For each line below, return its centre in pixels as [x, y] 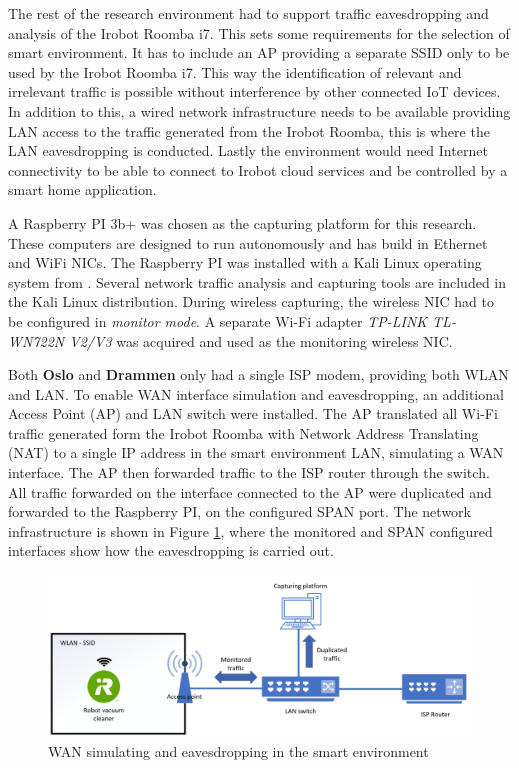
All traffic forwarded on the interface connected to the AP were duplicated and [250, 491]
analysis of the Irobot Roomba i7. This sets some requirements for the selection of [259, 32]
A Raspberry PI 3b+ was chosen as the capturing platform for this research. [242, 222]
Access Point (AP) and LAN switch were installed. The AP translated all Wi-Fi [253, 413]
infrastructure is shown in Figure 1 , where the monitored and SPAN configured [250, 530]
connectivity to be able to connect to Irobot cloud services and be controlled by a [258, 169]
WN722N [36, 340]
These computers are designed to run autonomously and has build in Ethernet [248, 242]
